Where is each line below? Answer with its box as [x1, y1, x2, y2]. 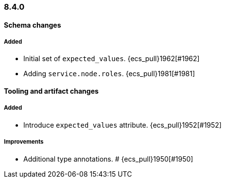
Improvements [4, 138, 44, 146]
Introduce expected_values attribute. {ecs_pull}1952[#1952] [23, 120, 222, 129]
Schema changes [4, 20, 61, 29]
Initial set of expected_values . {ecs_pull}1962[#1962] [23, 54, 200, 63]
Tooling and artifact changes [4, 87, 99, 95]
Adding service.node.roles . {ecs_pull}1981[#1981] [23, 69, 195, 78]
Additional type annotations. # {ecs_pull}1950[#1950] [23, 154, 193, 163]
